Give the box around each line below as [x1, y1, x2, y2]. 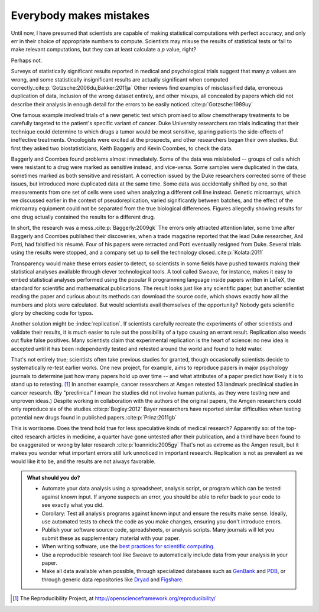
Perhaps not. [11, 57, 43, 64]
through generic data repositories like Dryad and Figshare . [41, 576, 184, 583]
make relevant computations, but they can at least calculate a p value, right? [11, 46, 197, 53]
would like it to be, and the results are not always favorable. [11, 458, 156, 465]
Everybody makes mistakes [11, 9, 150, 22]
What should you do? [27, 474, 80, 481]
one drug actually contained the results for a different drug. [11, 213, 155, 220]
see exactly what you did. [41, 502, 104, 509]
